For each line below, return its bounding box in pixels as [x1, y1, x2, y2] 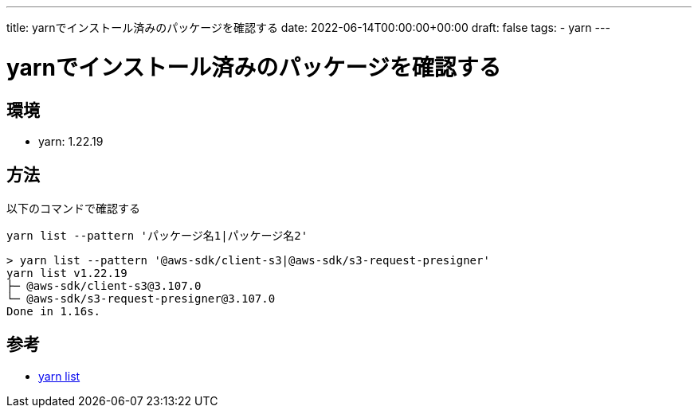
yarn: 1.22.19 [38, 134, 104, 148]
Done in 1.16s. [6, 304, 101, 318]
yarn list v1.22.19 [6, 266, 127, 279]
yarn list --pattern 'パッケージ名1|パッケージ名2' [6, 228, 308, 242]
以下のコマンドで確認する [6, 201, 140, 215]
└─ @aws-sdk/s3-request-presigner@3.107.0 [6, 291, 276, 305]
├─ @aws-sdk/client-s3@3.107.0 [6, 279, 202, 292]
